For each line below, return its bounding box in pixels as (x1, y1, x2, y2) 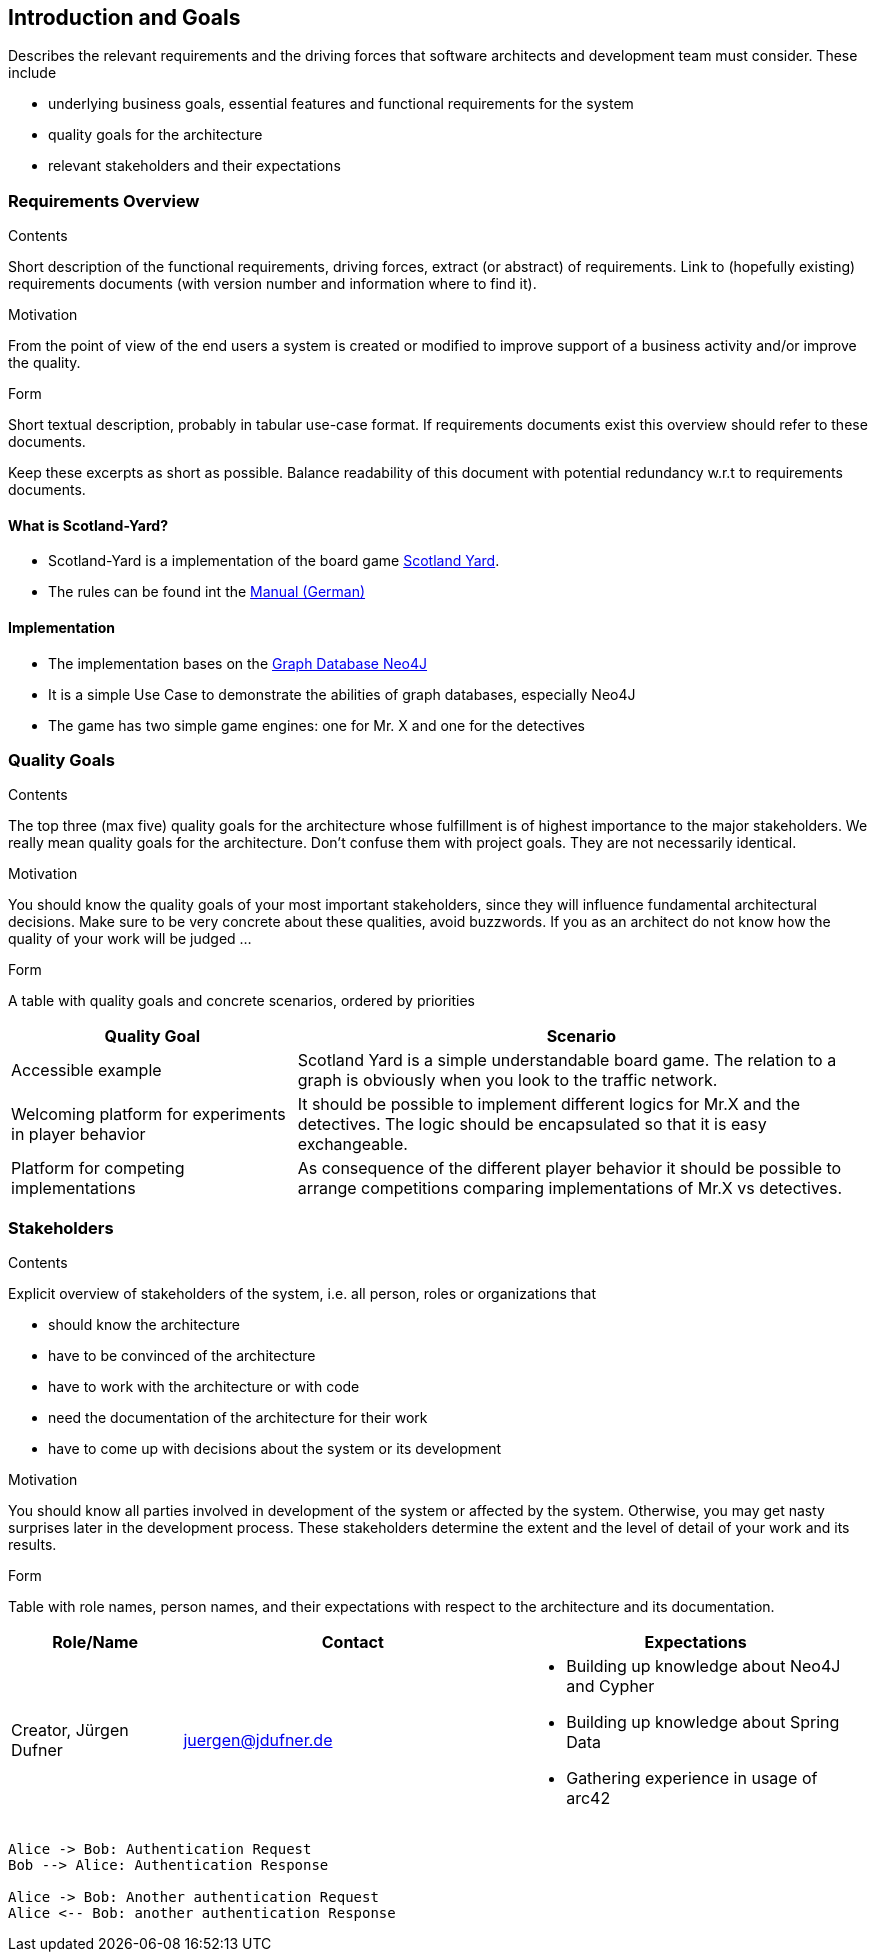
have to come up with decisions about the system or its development (48, 1440, 502, 1458)
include (8, 64, 57, 82)
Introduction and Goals (8, 5, 241, 30)
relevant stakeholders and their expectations (48, 157, 341, 175)
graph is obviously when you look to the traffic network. (297, 1070, 718, 1091)
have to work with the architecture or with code (48, 1378, 360, 1396)
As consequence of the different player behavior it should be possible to (297, 1158, 842, 1179)
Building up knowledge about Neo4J (566, 1656, 841, 1677)
